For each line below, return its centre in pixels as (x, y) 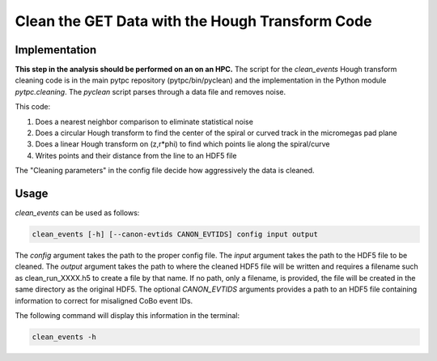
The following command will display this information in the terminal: (127, 316)
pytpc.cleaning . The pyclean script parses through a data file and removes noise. (151, 91)
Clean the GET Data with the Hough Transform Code (193, 21)
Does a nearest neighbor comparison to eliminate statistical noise (144, 121)
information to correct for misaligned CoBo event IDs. (104, 300)
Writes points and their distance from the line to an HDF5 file (136, 155)
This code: (33, 107)
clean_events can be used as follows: (77, 213)
